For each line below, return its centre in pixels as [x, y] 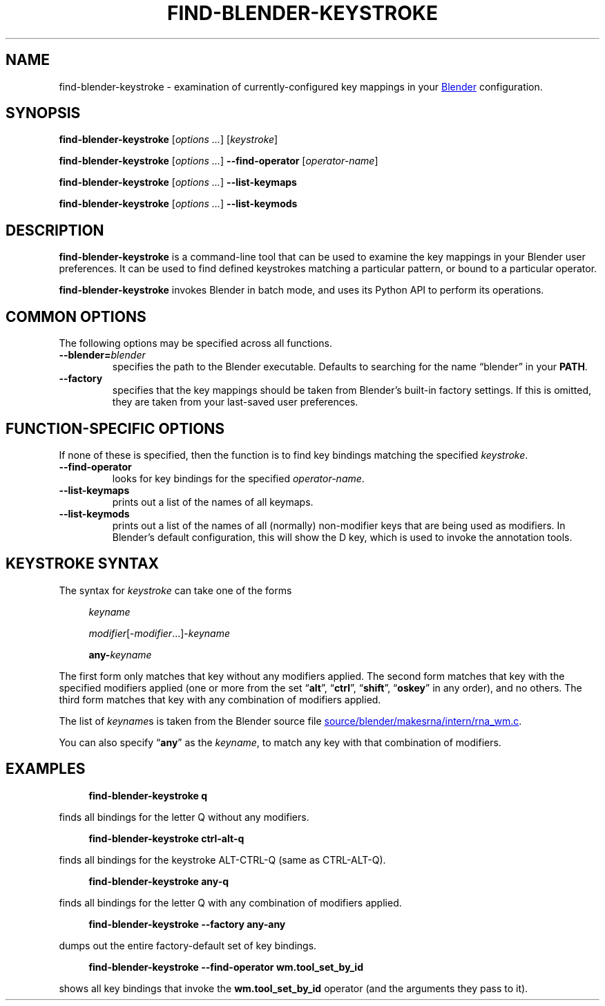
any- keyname [120, 654]
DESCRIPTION [55, 230]
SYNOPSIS [43, 113]
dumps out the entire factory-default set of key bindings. [188, 945]
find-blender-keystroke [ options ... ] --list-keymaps [178, 182]
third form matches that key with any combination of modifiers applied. [220, 699]
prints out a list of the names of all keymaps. [213, 502]
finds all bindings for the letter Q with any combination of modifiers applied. [230, 902]
